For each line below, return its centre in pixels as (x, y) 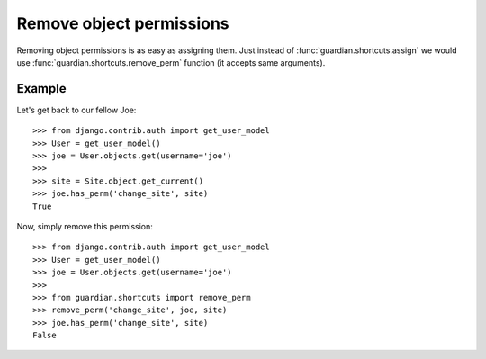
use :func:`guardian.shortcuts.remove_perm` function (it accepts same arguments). (171, 62)
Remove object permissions (123, 23)
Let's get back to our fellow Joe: (76, 110)
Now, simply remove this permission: (85, 226)
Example (41, 89)
